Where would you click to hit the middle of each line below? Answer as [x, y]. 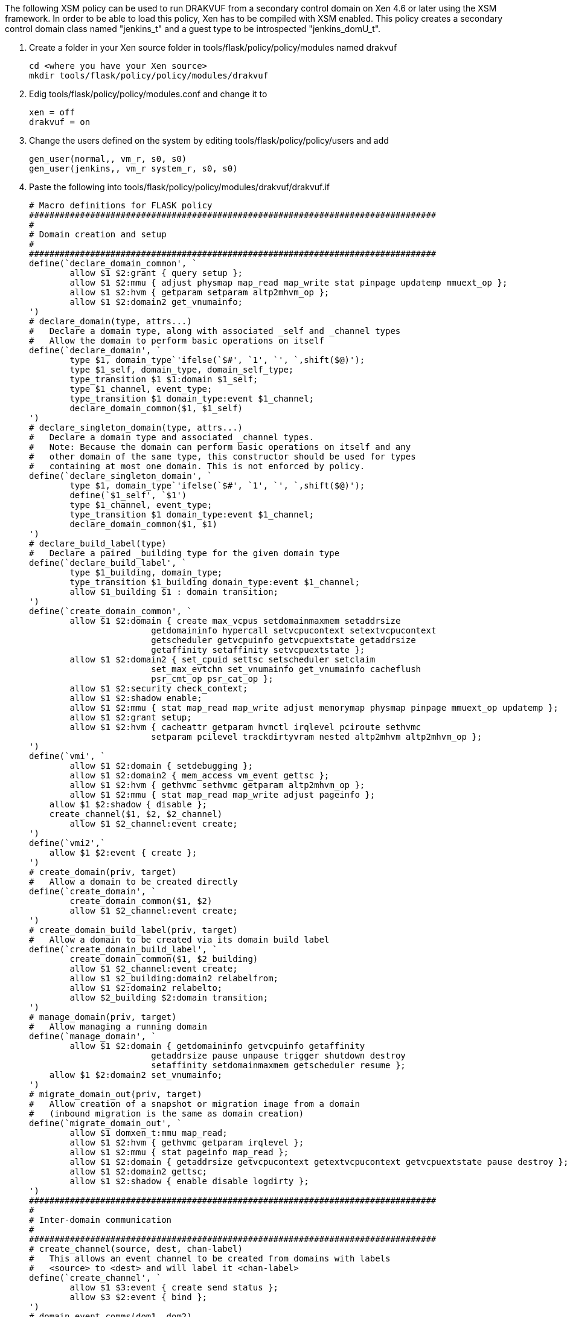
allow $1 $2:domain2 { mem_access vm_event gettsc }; [200, 775]
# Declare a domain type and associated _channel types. [172, 437]
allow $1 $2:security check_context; [159, 688]
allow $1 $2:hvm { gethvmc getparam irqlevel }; [187, 1142]
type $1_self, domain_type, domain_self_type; [182, 370]
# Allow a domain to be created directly [133, 882]
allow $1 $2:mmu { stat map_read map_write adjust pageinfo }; [223, 795]
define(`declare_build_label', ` [108, 563]
